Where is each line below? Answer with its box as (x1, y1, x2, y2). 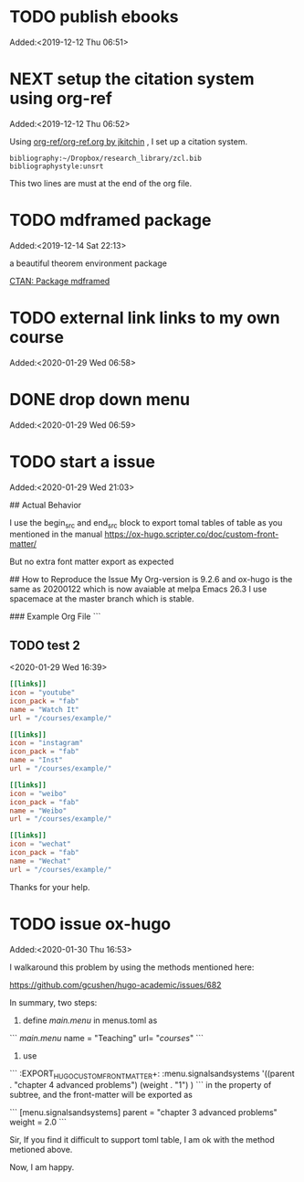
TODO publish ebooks (9, 6, 180, 27)
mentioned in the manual (9, 528, 103, 540)
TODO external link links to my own (9, 308, 280, 328)
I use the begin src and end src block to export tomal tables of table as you (9, 516, 283, 530)
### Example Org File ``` (9, 611, 101, 623)
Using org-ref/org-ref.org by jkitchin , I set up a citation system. (9, 135, 248, 147)
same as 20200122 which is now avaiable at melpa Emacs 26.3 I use (9, 583, 267, 595)
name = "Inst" (9, 756, 64, 765)
